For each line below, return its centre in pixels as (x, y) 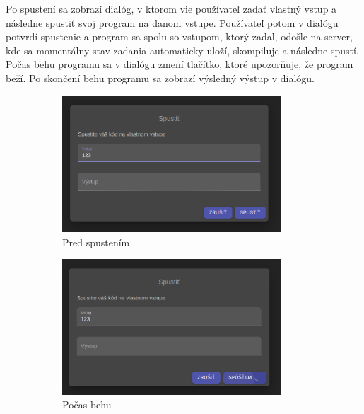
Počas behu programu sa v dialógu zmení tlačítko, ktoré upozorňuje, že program (180, 64)
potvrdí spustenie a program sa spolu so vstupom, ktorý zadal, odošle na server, (179, 36)
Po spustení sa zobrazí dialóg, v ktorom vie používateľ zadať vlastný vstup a (171, 8)
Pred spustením (96, 242)
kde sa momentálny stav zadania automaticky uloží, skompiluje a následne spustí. (182, 50)
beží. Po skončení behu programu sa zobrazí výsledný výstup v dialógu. (160, 77)
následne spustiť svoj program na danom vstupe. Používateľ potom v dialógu (172, 22)
